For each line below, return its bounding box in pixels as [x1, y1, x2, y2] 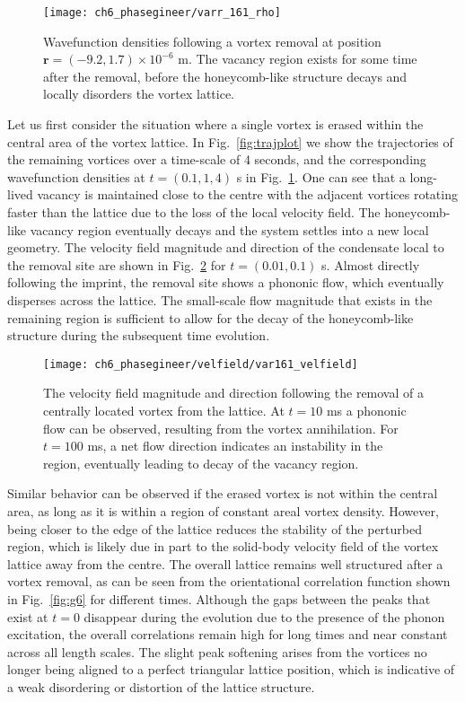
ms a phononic [326, 401, 407, 419]
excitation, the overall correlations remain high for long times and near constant [7, 625, 448, 644]
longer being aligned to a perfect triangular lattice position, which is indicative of [7, 660, 455, 679]
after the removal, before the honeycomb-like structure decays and [43, 66, 408, 85]
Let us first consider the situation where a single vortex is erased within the [7, 115, 424, 134]
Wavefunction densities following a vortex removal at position [43, 31, 382, 50]
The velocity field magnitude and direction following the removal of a [43, 383, 424, 402]
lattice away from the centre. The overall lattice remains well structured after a [7, 554, 443, 573]
